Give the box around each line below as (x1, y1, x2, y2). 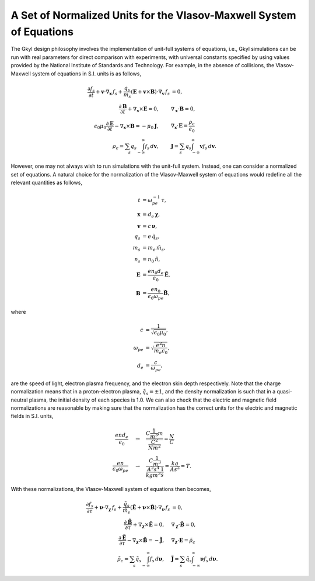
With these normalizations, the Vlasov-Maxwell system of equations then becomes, (10, 486, 211, 493)
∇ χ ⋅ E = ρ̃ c (171, 537, 195, 545)
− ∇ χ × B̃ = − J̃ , (127, 537, 164, 545)
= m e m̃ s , (142, 244, 166, 253)
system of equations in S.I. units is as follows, (32, 70, 141, 77)
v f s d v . (199, 143, 217, 151)
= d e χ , (142, 211, 160, 219)
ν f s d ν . (200, 555, 218, 563)
